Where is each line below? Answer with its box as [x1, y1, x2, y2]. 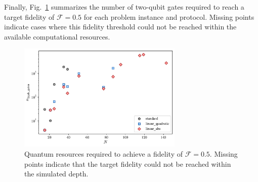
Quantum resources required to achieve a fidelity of [24, 149, 183, 159]
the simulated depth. [24, 168, 89, 179]
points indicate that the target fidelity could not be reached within [24, 158, 231, 169]
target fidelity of [4, 11, 55, 22]
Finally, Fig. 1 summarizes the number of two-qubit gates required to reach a [4, 2, 244, 12]
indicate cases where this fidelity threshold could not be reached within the [4, 21, 237, 32]
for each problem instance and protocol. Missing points [83, 11, 254, 22]
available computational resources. [4, 31, 110, 42]
